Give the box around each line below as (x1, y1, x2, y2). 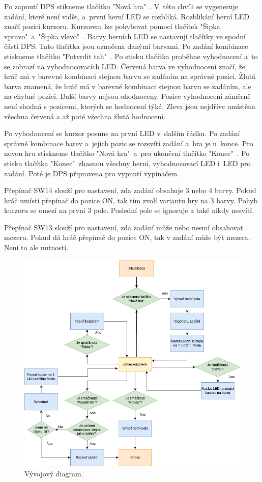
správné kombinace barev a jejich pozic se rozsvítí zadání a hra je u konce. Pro (4, 138, 253, 148)
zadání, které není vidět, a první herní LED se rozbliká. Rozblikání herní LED (4, 11, 249, 21)
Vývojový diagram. (24, 468, 83, 478)
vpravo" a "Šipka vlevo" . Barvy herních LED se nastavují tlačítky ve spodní (4, 31, 246, 41)
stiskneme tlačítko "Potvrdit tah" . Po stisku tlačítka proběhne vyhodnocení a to (4, 50, 258, 61)
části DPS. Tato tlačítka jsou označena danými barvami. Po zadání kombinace (4, 41, 248, 51)
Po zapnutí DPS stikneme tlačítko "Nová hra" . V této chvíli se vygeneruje (4, 1, 239, 11)
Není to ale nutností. (4, 242, 69, 253)
